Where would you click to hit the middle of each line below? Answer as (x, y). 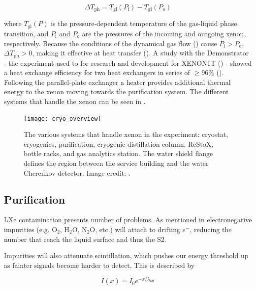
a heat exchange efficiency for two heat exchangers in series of (97, 72)
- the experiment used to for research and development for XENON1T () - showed (128, 63)
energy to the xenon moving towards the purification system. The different (116, 92)
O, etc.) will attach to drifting (135, 229)
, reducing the (211, 229)
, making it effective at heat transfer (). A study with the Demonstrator (141, 53)
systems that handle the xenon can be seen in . (75, 101)
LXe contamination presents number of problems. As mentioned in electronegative (128, 220)
